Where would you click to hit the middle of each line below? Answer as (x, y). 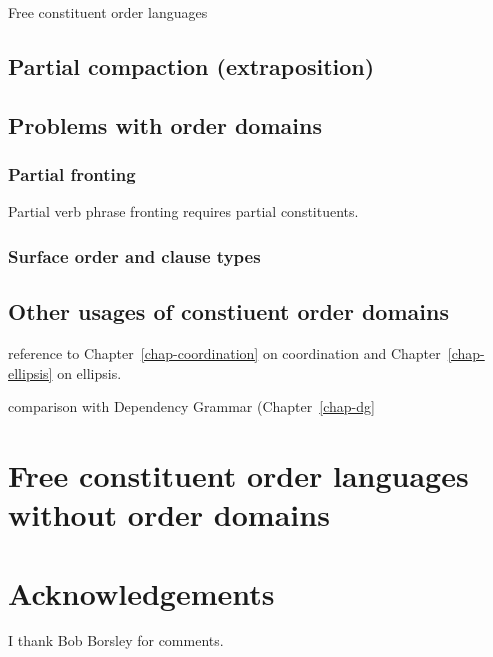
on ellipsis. (89, 372)
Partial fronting (72, 174)
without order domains (169, 514)
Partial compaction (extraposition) (191, 65)
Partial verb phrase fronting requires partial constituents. (183, 211)
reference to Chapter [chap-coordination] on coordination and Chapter (224, 353)
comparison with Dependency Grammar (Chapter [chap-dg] (191, 406)
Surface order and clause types (134, 255)
